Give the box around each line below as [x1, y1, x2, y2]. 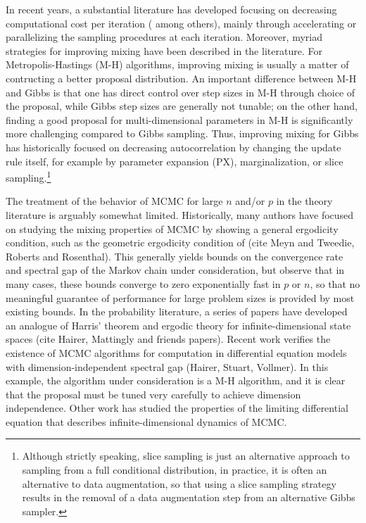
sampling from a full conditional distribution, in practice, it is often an [22, 462, 327, 477]
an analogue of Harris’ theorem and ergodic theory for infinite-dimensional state [6, 317, 351, 332]
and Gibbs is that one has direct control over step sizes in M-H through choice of [6, 84, 355, 99]
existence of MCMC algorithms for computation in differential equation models [6, 345, 347, 360]
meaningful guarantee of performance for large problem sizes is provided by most [6, 290, 355, 305]
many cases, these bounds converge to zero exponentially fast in [6, 276, 281, 291]
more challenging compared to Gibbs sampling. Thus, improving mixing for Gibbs [6, 126, 359, 141]
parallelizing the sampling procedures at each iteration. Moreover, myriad [6, 30, 323, 44]
